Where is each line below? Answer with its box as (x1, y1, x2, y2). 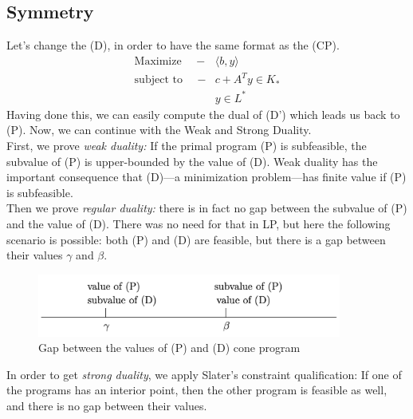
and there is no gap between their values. (6, 397, 207, 414)
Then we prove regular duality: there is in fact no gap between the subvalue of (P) (6, 200, 407, 216)
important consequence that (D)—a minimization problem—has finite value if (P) (6, 168, 407, 185)
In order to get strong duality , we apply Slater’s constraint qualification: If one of (6, 366, 402, 382)
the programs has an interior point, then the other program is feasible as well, (6, 381, 387, 398)
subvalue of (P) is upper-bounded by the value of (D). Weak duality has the (6, 152, 378, 169)
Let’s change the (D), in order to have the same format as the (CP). (6, 37, 340, 53)
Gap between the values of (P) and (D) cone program (38, 339, 301, 356)
